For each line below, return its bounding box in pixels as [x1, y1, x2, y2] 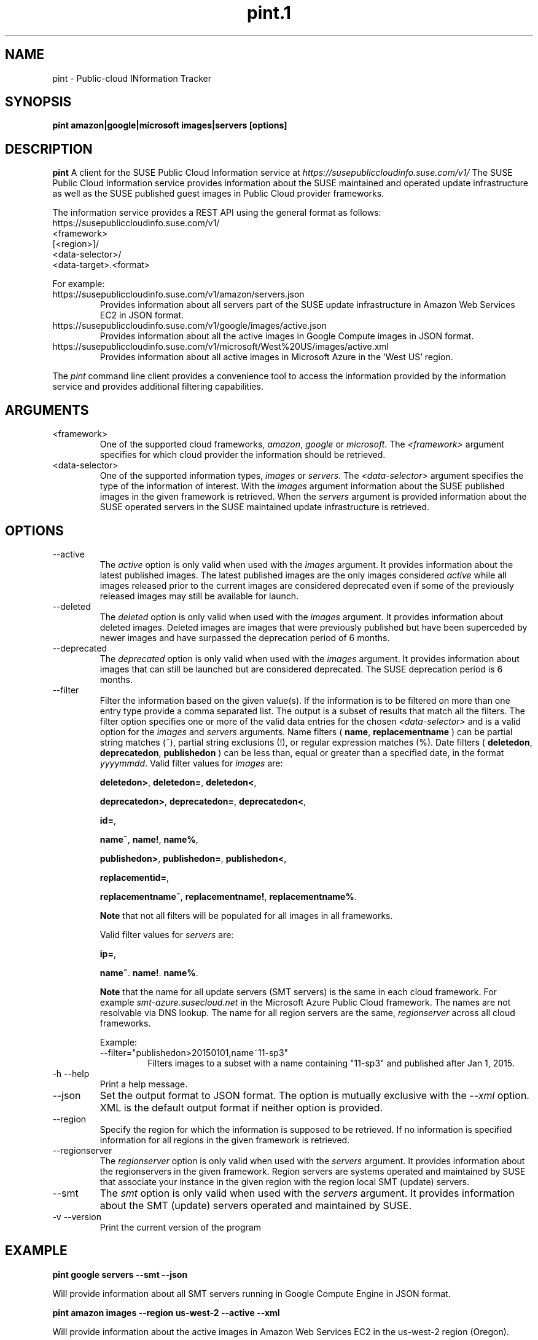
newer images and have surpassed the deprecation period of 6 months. [99, 632, 390, 643]
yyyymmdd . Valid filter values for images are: [99, 757, 283, 768]
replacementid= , [99, 872, 169, 883]
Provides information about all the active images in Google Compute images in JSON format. [99, 331, 474, 342]
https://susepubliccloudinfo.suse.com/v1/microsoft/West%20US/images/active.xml [52, 341, 389, 352]
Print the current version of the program [99, 1221, 261, 1232]
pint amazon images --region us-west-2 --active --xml [52, 1307, 280, 1318]
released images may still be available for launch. [99, 590, 299, 601]
